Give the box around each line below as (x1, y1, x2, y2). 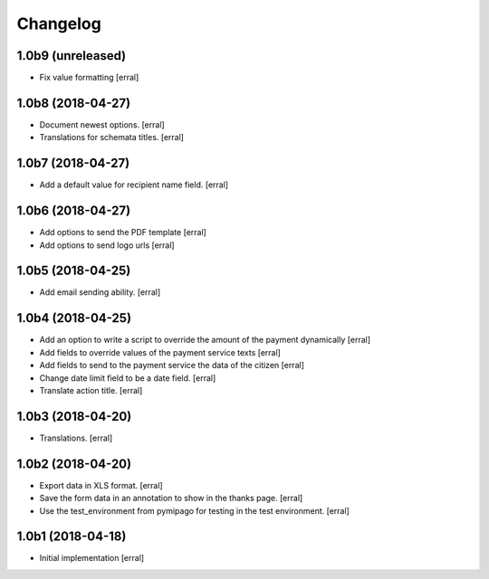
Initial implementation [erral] (39, 553, 145, 564)
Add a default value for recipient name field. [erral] (39, 179, 229, 190)
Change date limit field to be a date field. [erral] (39, 372, 216, 384)
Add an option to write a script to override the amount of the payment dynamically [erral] (39, 335, 371, 346)
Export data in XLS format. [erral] (39, 479, 163, 490)
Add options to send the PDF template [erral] (39, 227, 207, 238)
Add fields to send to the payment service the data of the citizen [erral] (39, 360, 305, 371)
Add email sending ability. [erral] (39, 287, 161, 298)
